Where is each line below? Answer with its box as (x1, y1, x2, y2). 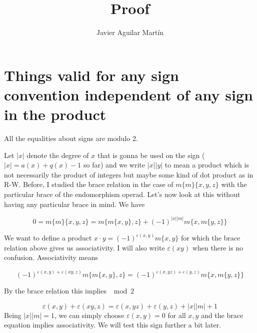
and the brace (201, 309, 243, 320)
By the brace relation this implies (4, 285, 106, 296)
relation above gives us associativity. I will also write (4, 242, 165, 252)
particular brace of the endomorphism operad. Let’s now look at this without (4, 189, 240, 199)
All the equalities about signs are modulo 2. (4, 133, 138, 143)
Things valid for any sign (4, 64, 179, 85)
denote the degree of (26, 149, 89, 160)
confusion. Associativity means (4, 252, 98, 262)
